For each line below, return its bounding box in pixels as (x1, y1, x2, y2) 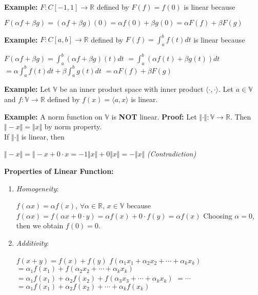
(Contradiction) (147, 148, 196, 159)
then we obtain (16, 220, 64, 231)
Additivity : (16, 238, 49, 248)
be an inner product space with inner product (59, 84, 204, 94)
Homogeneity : (16, 183, 59, 193)
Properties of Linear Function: (4, 166, 114, 176)
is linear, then (21, 131, 65, 142)
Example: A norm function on (4, 111, 103, 122)
